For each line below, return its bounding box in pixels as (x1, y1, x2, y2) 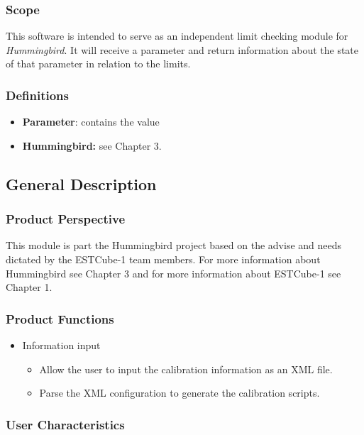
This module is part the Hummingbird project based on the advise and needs (6, 238, 342, 253)
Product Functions (6, 309, 114, 327)
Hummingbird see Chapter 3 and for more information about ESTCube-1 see (6, 265, 341, 280)
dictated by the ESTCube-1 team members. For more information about (6, 252, 321, 266)
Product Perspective (6, 210, 126, 228)
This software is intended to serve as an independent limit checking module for (6, 28, 348, 43)
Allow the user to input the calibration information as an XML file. (39, 361, 333, 376)
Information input (22, 338, 101, 352)
